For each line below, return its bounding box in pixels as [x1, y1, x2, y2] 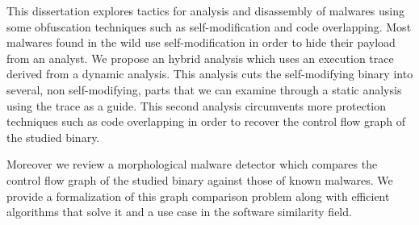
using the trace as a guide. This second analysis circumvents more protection [6, 97, 387, 114]
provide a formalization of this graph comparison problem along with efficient [6, 187, 390, 204]
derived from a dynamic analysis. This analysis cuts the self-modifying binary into [6, 65, 413, 82]
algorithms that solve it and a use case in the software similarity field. [6, 203, 352, 220]
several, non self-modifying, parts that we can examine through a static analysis [6, 81, 402, 98]
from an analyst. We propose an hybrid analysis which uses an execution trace [6, 49, 394, 66]
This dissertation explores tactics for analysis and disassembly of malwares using [6, 2, 404, 19]
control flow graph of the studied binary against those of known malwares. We [6, 171, 393, 188]
